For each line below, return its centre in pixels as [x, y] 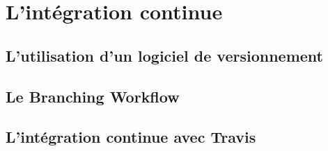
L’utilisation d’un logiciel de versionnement [164, 55]
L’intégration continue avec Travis [131, 137]
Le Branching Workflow [93, 96]
